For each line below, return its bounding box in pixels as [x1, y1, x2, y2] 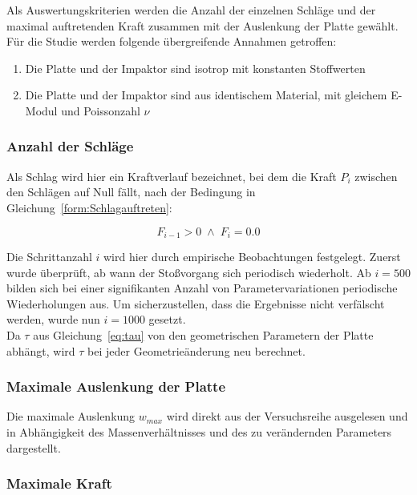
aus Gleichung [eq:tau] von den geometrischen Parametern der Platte [33, 326, 374, 343]
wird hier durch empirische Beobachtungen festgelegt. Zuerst [103, 248, 401, 265]
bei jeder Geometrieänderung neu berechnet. [87, 342, 306, 359]
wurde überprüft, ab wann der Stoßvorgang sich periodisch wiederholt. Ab [6, 264, 371, 280]
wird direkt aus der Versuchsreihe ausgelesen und [166, 408, 408, 425]
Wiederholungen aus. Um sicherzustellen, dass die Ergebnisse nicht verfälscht [6, 295, 385, 312]
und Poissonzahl [61, 102, 140, 119]
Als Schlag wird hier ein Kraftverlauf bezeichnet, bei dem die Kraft [6, 167, 337, 184]
